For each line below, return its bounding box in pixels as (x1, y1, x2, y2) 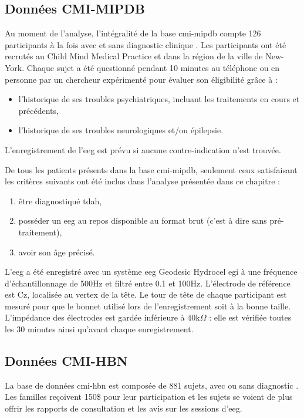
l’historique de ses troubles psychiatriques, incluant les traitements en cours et (18, 93, 300, 105)
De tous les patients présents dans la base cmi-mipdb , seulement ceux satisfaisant (5, 163, 298, 176)
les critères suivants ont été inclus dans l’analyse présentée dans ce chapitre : (5, 175, 280, 187)
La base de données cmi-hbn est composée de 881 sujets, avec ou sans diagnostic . (5, 379, 299, 391)
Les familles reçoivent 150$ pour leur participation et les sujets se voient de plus (5, 390, 293, 403)
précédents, (18, 104, 59, 116)
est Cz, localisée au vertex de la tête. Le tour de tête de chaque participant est (5, 288, 287, 301)
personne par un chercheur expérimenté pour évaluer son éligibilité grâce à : (5, 73, 278, 85)
